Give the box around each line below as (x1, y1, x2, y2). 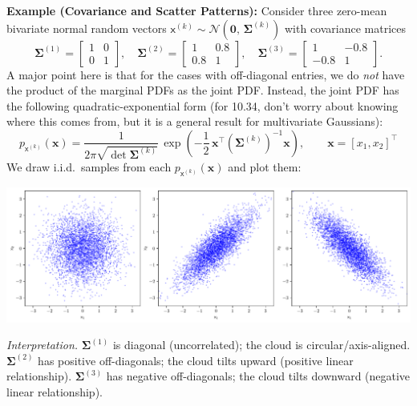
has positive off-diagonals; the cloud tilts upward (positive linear (38, 352, 354, 368)
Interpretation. (6, 336, 79, 353)
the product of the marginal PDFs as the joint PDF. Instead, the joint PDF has (6, 82, 399, 98)
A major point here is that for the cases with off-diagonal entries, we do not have (6, 66, 405, 82)
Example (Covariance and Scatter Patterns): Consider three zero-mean (6, 2, 387, 18)
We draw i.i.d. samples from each (6, 158, 172, 175)
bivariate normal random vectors (6, 19, 167, 36)
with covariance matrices (284, 19, 407, 36)
